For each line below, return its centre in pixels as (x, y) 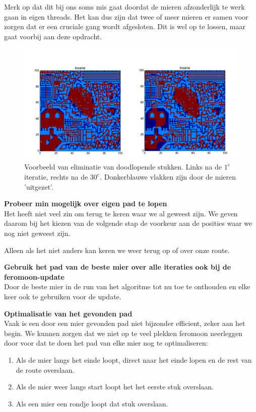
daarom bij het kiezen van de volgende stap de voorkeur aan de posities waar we (128, 223)
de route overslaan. (45, 369)
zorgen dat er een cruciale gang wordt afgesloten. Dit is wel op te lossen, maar (125, 26)
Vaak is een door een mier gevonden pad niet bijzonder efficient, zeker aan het (125, 323)
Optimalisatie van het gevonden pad (68, 313)
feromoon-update (34, 276)
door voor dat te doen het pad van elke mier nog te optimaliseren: (106, 343)
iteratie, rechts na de (56, 177)
